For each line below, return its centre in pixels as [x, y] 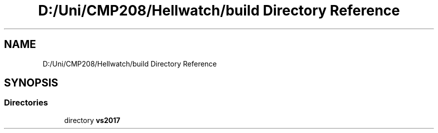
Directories [26, 103]
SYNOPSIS [31, 83]
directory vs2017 [92, 120]
